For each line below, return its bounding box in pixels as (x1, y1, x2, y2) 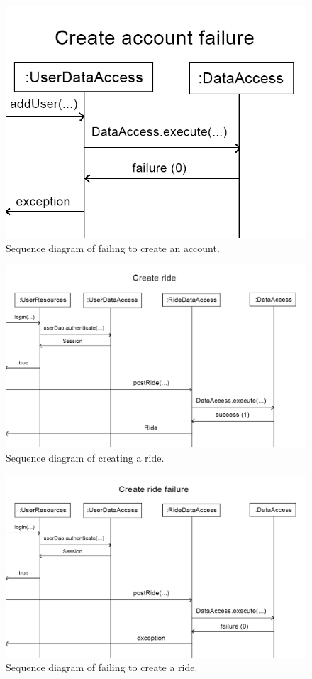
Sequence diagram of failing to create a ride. (6, 660, 198, 675)
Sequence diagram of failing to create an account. (6, 240, 220, 255)
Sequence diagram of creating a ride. (6, 450, 165, 465)
